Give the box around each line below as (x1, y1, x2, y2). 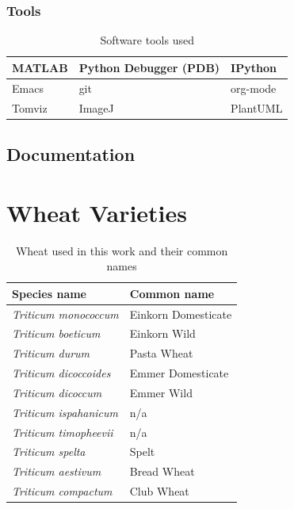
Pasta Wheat (129, 345, 193, 362)
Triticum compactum (12, 483, 113, 499)
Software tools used (100, 32, 194, 48)
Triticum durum (12, 345, 90, 362)
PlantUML (231, 99, 283, 116)
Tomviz (12, 99, 48, 116)
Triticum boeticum (12, 325, 101, 342)
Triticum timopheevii (12, 423, 113, 440)
